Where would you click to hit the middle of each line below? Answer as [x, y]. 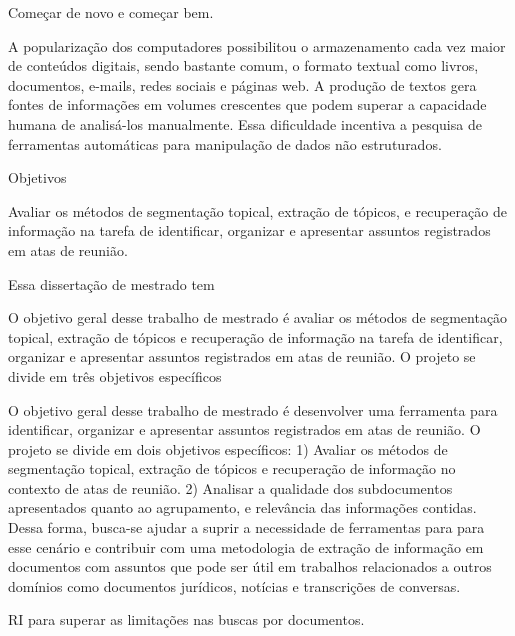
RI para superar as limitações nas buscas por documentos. [186, 619]
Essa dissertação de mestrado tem [111, 283]
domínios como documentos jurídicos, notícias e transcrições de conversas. [234, 585]
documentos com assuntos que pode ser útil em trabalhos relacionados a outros [250, 566]
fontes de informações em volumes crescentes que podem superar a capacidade [247, 104]
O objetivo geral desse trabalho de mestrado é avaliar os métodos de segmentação [258, 317]
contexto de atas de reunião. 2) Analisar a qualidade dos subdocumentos [230, 487]
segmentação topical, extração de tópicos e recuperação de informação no [232, 468]
